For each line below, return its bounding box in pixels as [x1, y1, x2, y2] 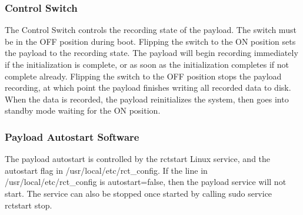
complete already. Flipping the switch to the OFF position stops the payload [5, 70, 282, 82]
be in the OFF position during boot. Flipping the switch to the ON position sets [5, 35, 296, 47]
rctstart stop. [5, 199, 52, 211]
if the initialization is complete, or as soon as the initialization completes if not [5, 58, 289, 70]
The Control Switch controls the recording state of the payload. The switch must [5, 24, 297, 36]
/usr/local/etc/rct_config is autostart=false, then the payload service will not [5, 176, 287, 188]
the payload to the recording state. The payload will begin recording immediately [5, 47, 298, 59]
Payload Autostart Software [5, 129, 139, 144]
